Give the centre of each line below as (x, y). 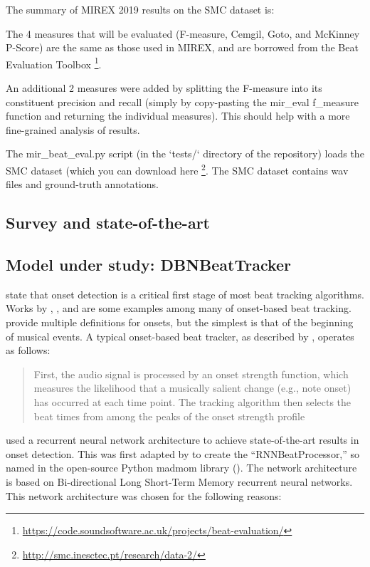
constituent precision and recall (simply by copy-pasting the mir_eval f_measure (182, 102)
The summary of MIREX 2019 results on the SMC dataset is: (140, 9)
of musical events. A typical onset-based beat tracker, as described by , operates (180, 336)
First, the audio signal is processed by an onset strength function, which (191, 374)
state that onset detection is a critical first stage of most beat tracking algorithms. (185, 294)
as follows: (28, 350)
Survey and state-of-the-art (108, 223)
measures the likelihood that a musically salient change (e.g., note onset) (192, 388)
